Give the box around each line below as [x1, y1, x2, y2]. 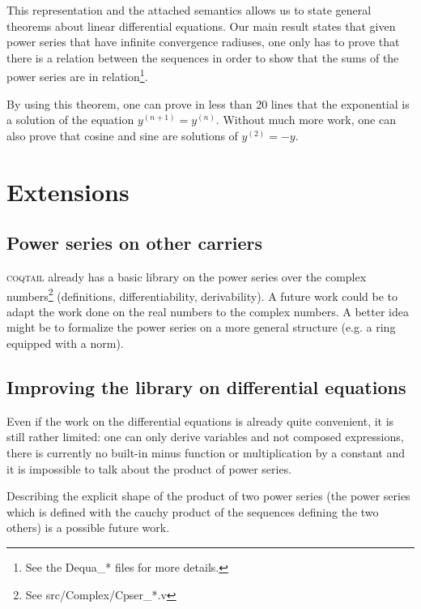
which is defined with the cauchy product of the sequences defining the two [6, 503, 379, 520]
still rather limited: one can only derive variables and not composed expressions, [6, 428, 404, 445]
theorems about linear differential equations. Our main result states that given [6, 17, 396, 34]
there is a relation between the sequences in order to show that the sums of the [6, 49, 399, 66]
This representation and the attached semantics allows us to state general [6, 2, 372, 18]
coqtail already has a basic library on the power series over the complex [6, 268, 367, 285]
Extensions [6, 174, 130, 208]
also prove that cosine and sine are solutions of [6, 127, 238, 144]
